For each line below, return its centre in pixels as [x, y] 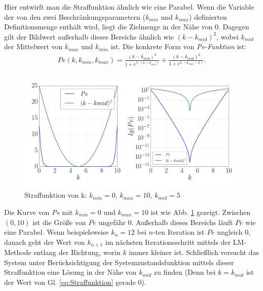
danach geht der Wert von [45, 242]
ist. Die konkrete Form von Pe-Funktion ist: [179, 46]
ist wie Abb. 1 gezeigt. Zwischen [201, 212]
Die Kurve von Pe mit [39, 212]
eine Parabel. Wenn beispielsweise [57, 232]
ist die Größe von [59, 222]
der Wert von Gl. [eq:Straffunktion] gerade [70, 282]
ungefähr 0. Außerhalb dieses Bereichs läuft [166, 222]
